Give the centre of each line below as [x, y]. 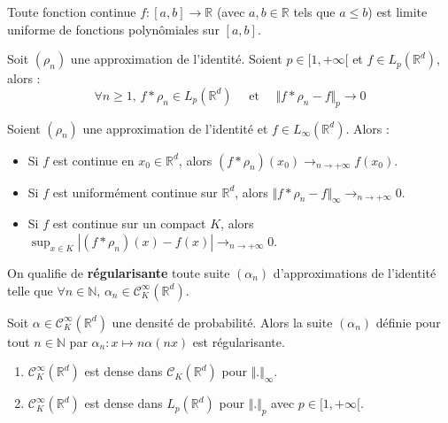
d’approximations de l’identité [355, 272]
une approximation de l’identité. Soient [176, 59]
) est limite [398, 12]
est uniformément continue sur [135, 192]
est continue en [93, 160]
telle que [30, 290]
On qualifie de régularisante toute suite [119, 272]
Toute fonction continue [72, 12]
